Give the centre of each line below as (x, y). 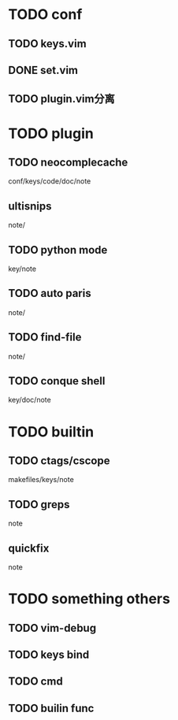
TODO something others (89, 599)
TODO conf (45, 15)
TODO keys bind (49, 655)
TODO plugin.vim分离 (62, 99)
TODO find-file (45, 338)
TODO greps (39, 505)
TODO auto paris (50, 293)
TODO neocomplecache (68, 162)
